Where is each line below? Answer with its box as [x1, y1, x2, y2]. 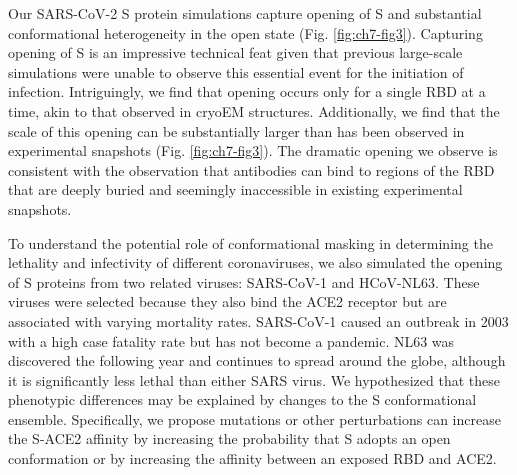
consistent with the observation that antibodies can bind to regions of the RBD [8, 159, 495, 180]
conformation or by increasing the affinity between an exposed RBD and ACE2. [8, 448, 497, 469]
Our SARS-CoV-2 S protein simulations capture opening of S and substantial [8, 3, 482, 23]
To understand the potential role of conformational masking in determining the [8, 232, 493, 253]
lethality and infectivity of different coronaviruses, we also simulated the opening [8, 252, 503, 273]
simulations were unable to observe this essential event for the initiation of [8, 61, 464, 82]
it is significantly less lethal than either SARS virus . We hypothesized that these [8, 369, 500, 390]
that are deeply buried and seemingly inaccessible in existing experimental [8, 179, 463, 200]
